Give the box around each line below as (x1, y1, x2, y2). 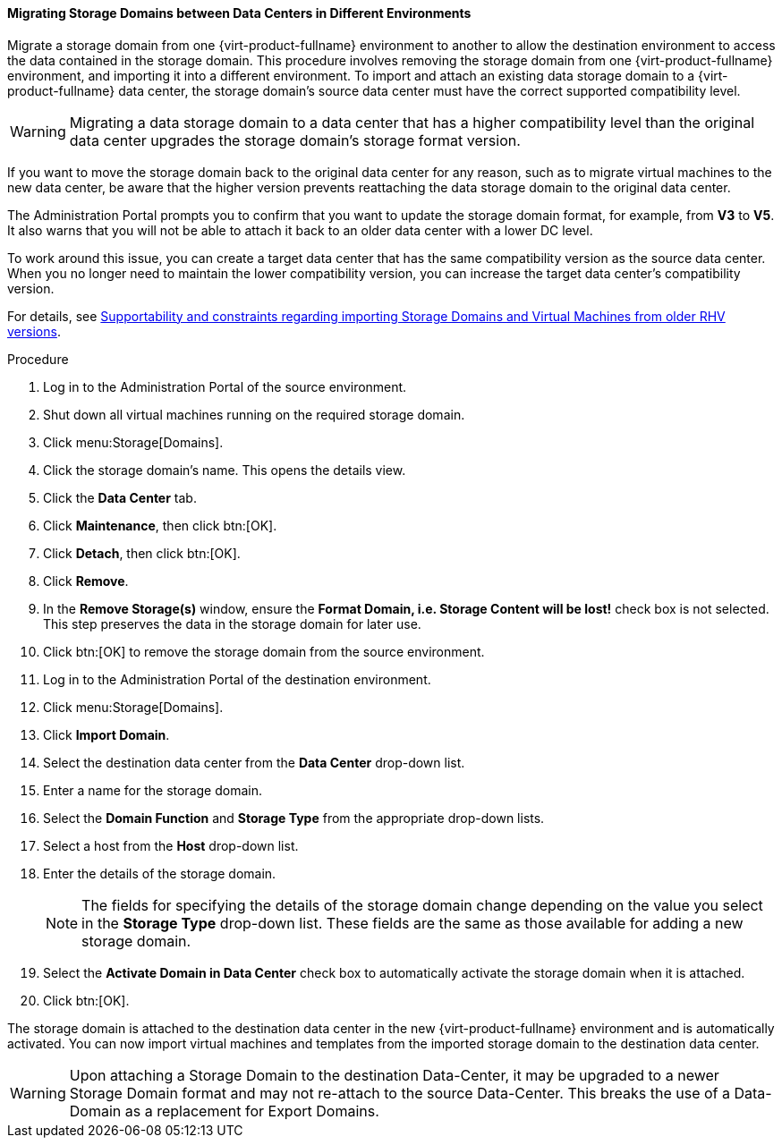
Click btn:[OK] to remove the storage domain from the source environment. (43, 643, 485, 659)
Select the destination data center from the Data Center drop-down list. (43, 754, 465, 770)
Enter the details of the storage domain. (43, 865, 276, 881)
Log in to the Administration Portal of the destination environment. (43, 671, 431, 687)
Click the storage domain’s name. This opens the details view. (43, 462, 406, 478)
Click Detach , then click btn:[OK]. (43, 545, 241, 561)
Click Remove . (43, 572, 129, 589)
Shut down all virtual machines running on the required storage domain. (43, 406, 465, 422)
